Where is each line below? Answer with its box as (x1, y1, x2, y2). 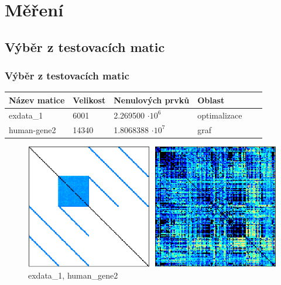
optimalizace (197, 109, 242, 121)
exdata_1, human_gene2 (28, 269, 118, 281)
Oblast (197, 93, 225, 106)
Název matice (9, 93, 65, 106)
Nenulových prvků (114, 93, 190, 106)
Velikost (73, 93, 106, 106)
